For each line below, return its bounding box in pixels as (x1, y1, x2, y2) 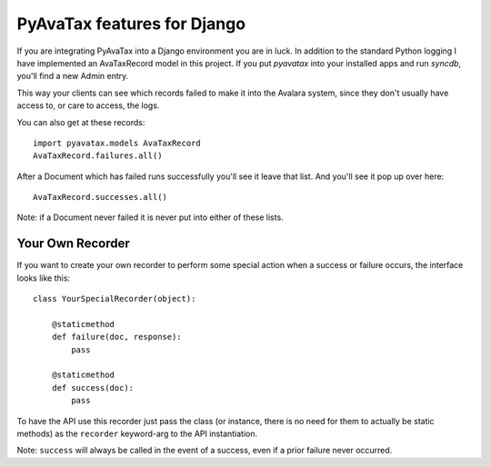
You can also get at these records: (16, 116, 145, 127)
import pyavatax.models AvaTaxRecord (33, 137, 202, 148)
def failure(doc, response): (51, 332, 182, 343)
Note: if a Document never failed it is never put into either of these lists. (16, 212, 284, 223)
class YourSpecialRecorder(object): (33, 293, 196, 304)
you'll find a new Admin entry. (16, 71, 129, 82)
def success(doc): (51, 383, 135, 392)
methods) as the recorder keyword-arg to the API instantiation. (16, 428, 258, 440)
